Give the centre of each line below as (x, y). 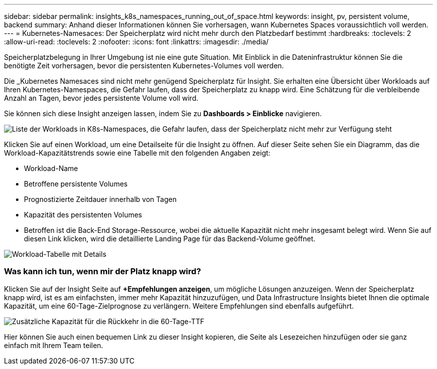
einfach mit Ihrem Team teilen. (54, 345)
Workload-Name (51, 168)
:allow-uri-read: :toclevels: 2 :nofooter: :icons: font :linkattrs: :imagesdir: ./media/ (136, 42)
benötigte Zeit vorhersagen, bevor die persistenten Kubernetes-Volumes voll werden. (144, 66)
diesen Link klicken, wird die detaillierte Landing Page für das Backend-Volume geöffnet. (170, 239)
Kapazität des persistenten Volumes (83, 215)
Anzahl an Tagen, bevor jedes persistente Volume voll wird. (101, 98)
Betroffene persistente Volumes (76, 184)
